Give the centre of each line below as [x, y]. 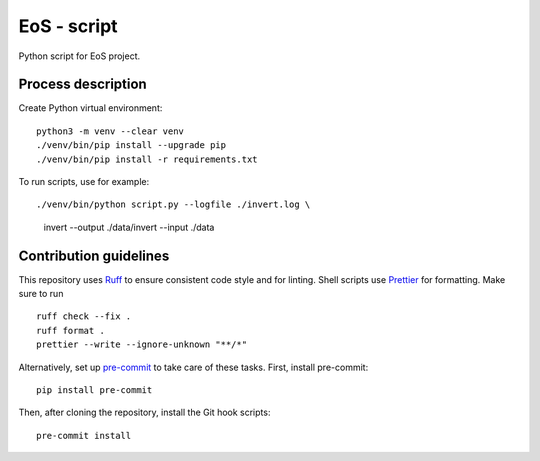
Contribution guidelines [94, 255]
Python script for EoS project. [79, 56]
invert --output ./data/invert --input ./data [129, 227]
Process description [82, 84]
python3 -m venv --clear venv [110, 131]
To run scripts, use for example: [84, 182]
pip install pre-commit [94, 390]
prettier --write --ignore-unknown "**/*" [142, 344]
